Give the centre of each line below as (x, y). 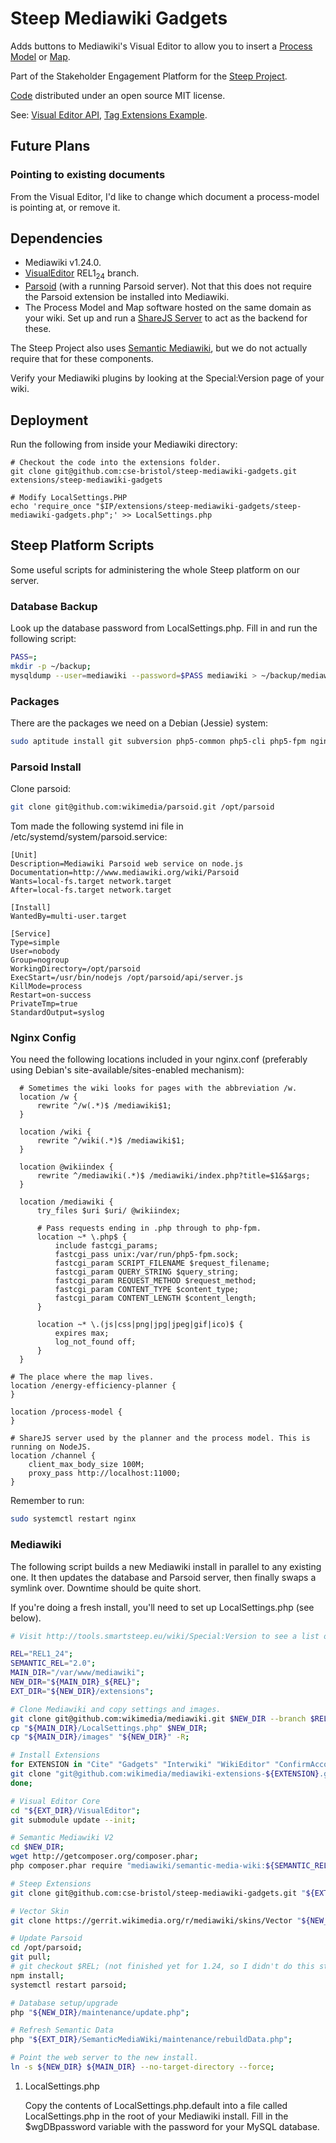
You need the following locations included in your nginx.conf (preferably (159, 1059)
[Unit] (24, 855)
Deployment (49, 420)
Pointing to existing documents (88, 175)
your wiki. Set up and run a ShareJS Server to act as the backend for (166, 318)
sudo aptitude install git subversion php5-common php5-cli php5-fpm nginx (171, 742)
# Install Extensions (55, 1755)
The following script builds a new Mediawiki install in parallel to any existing (166, 1566)
